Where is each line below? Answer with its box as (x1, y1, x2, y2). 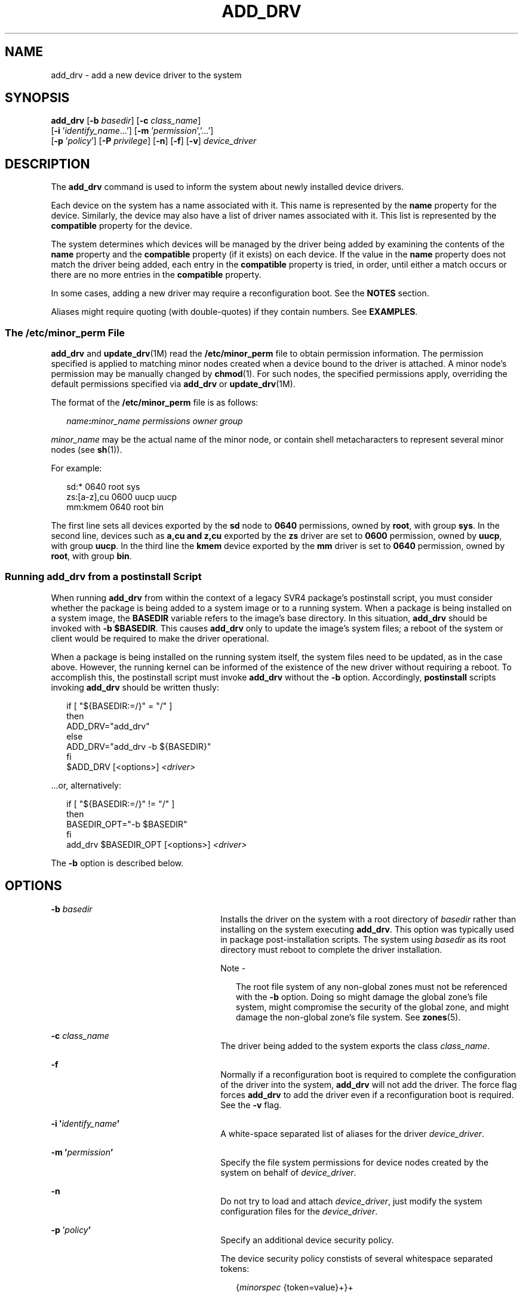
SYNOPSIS (5, 90, 70, 106)
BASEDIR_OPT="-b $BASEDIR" (66, 818, 187, 829)
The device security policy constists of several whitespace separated (220, 1253, 493, 1264)
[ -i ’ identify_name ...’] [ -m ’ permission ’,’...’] (51, 125, 214, 136)
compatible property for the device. (51, 220, 193, 231)
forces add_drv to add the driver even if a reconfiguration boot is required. (220, 1089, 514, 1100)
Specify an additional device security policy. (220, 1234, 394, 1245)
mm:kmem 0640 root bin (66, 502, 164, 513)
